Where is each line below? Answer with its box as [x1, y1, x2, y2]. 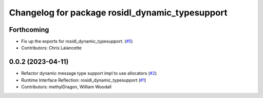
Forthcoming [9, 26, 49, 34]
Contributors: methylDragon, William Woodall [21, 84, 112, 90]
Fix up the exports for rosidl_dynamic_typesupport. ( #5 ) [21, 39, 133, 44]
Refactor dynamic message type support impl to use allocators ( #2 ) [21, 70, 157, 76]
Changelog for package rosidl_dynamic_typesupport [9, 7, 227, 18]
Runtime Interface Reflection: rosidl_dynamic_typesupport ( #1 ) [21, 77, 146, 83]
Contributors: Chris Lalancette [21, 45, 82, 51]
